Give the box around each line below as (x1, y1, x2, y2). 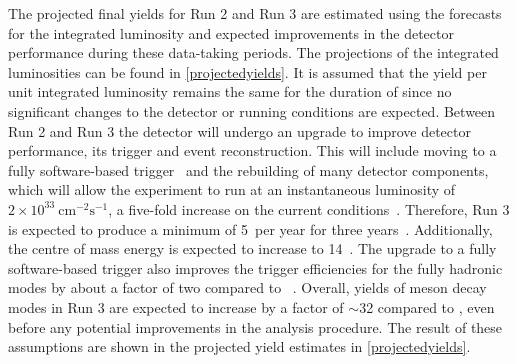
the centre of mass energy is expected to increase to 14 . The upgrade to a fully (8, 238, 497, 259)
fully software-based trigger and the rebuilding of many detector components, (8, 159, 489, 180)
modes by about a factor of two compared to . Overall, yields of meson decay (8, 277, 487, 298)
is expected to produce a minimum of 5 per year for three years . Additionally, (8, 218, 493, 239)
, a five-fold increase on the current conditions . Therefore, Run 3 (108, 198, 510, 219)
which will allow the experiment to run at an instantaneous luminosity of (8, 179, 456, 200)
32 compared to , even (359, 296, 495, 317)
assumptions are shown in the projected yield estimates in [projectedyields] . (8, 336, 471, 357)
